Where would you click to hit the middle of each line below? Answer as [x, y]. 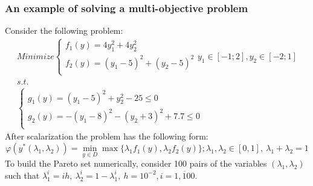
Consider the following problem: [64, 30]
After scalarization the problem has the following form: [107, 136]
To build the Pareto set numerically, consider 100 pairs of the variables [136, 163]
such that [22, 175]
